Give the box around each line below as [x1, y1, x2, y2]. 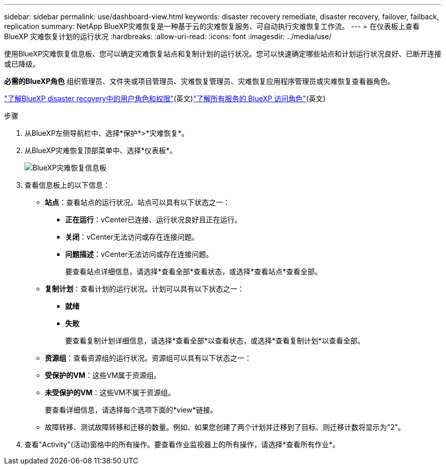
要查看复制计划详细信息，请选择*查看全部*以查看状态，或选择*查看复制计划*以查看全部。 [65, 336, 365, 345]
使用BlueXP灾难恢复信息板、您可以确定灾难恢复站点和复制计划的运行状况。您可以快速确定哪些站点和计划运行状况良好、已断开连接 [4, 49, 442, 58]
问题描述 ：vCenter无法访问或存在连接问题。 [65, 250, 213, 258]
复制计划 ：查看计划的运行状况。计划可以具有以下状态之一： [45, 284, 244, 293]
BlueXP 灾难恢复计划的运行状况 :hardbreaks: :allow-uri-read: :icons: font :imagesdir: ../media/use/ [4, 32, 332, 41]
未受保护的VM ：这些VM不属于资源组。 [45, 388, 175, 397]
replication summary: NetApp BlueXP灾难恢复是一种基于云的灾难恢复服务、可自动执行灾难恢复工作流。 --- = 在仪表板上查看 [4, 22, 420, 31]
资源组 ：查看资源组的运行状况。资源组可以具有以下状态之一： [45, 354, 252, 362]
